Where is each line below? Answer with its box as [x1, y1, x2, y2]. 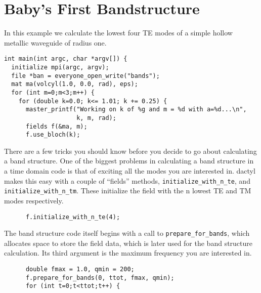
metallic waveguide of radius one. [4, 37, 107, 48]
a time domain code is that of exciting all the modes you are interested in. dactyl [4, 165, 255, 176]
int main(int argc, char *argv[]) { [4, 55, 127, 63]
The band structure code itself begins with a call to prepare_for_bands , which [4, 228, 250, 238]
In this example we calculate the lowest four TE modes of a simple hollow [4, 27, 233, 38]
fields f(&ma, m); [25, 122, 88, 130]
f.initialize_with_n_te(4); [25, 213, 120, 221]
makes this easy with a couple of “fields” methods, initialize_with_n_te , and [4, 175, 250, 186]
